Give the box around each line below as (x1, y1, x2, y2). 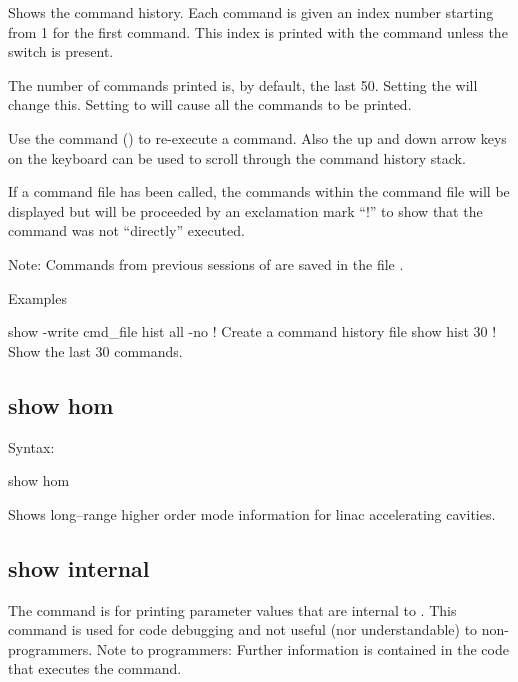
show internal (8, 552, 150, 583)
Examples (8, 287, 67, 308)
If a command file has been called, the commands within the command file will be (8, 181, 510, 202)
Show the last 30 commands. (8, 340, 183, 361)
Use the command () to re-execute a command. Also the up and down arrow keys (8, 127, 507, 148)
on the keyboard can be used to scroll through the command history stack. (8, 147, 466, 168)
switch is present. (8, 41, 114, 62)
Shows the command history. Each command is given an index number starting (8, 2, 494, 22)
